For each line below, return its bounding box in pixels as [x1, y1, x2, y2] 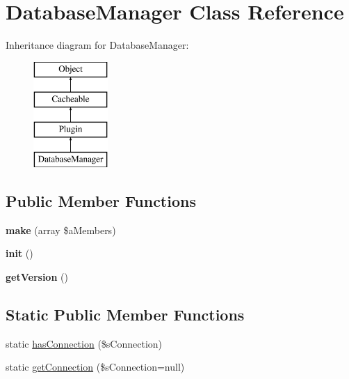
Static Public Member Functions [6, 303, 245, 325]
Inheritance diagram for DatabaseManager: [6, 38, 189, 52]
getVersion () [6, 269, 68, 284]
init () [6, 246, 33, 261]
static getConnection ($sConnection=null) [6, 359, 185, 374]
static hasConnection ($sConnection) [6, 336, 163, 350]
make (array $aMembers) [6, 222, 116, 237]
